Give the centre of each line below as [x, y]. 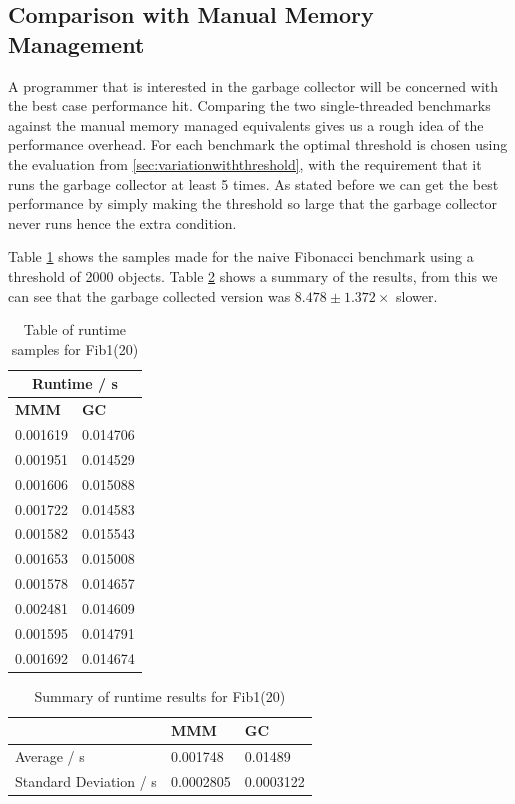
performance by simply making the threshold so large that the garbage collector [252, 203]
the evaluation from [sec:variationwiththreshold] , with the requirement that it [245, 163]
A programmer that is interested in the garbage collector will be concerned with [253, 85]
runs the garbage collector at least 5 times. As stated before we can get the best [253, 183]
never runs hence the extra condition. [122, 222]
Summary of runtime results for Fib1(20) [160, 695]
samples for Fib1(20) [75, 348]
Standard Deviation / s [86, 780]
